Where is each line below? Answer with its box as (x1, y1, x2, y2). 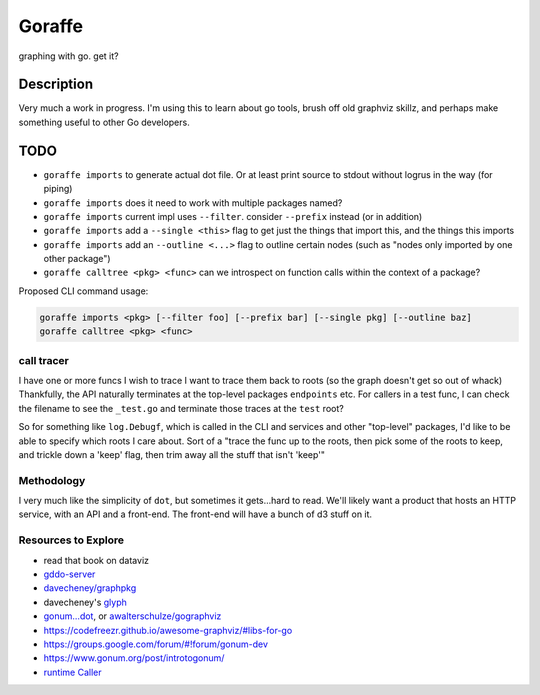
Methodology (18, 473, 86, 487)
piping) (43, 183, 73, 195)
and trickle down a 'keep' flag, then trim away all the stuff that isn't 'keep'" (18, 448, 325, 460)
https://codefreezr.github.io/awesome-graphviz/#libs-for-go (43, 624, 293, 636)
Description (18, 76, 94, 93)
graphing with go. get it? (18, 50, 119, 62)
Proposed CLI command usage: (18, 285, 149, 297)
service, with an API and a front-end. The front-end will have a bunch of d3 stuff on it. (18, 508, 373, 520)
